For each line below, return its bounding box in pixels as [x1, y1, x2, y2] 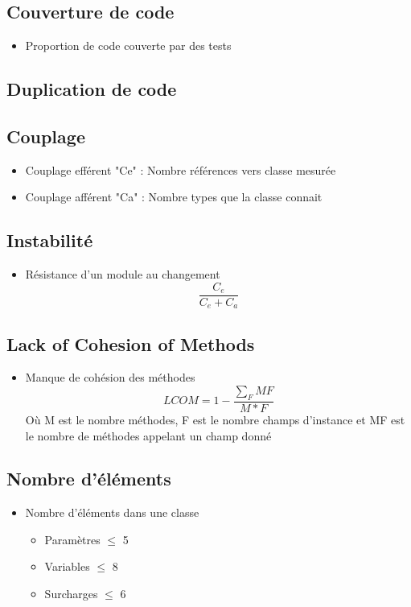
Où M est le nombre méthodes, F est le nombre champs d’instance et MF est [25, 411, 405, 427]
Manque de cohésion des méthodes [25, 369, 195, 386]
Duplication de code [6, 76, 177, 101]
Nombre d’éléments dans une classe [25, 504, 199, 521]
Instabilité [6, 228, 93, 253]
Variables [44, 558, 90, 575]
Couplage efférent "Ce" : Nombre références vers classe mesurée [25, 161, 336, 178]
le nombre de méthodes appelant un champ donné [25, 427, 272, 444]
